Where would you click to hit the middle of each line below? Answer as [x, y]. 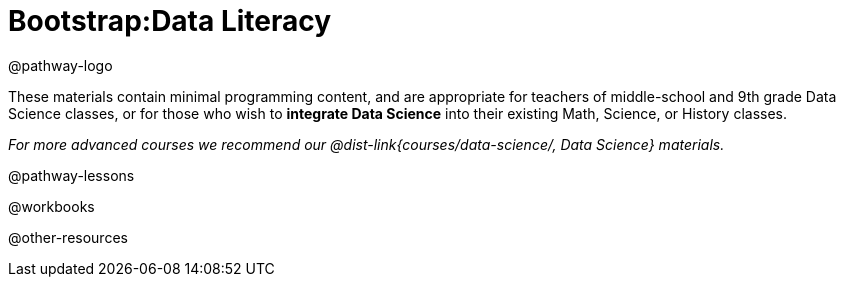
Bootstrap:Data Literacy [170, 21]
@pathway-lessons [71, 175]
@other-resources [68, 237]
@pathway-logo [60, 65]
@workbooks [51, 206]
